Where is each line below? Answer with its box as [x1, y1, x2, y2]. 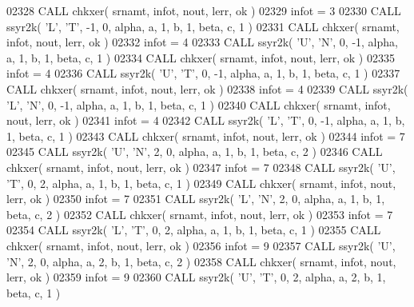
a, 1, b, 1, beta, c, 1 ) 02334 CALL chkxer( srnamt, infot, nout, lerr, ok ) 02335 [6, 49, 395, 66]
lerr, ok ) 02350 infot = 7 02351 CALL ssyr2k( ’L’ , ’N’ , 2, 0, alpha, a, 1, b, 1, [6, 190, 385, 207]
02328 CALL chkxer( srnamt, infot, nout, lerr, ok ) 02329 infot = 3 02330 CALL [6, 2, 401, 18]
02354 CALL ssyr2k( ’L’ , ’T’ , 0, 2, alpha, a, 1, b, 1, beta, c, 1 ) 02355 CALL [6, 221, 381, 238]
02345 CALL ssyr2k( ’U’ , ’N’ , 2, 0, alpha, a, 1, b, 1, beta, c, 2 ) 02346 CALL [6, 143, 383, 160]
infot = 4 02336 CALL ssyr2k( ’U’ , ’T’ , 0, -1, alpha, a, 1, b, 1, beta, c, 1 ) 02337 [6, 65, 400, 82]
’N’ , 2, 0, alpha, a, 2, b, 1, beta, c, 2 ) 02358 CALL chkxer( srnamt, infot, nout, [6, 253, 396, 269]
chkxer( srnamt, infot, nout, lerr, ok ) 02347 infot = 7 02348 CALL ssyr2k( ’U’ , [6, 158, 396, 175]
